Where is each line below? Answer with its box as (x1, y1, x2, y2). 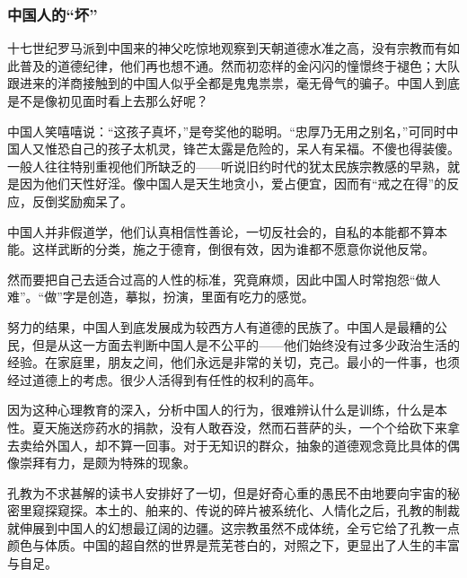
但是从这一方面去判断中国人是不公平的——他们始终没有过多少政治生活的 (31, 335, 460, 354)
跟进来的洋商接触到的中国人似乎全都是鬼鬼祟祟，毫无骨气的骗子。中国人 (7, 74, 435, 92)
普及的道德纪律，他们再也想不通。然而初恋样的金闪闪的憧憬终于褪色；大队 (19, 56, 460, 74)
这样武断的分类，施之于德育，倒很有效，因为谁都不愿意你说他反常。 (31, 240, 435, 258)
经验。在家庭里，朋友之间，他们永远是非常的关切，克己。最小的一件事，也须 (7, 353, 460, 372)
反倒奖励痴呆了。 (31, 191, 133, 210)
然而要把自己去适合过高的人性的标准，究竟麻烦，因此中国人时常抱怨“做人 (7, 269, 441, 288)
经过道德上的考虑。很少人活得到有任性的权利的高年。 (7, 370, 322, 389)
